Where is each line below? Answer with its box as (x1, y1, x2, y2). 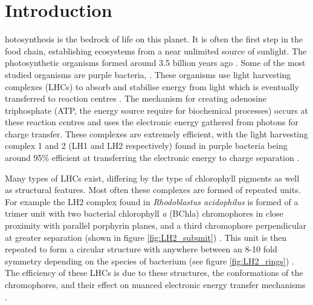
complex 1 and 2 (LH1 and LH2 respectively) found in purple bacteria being (5, 139, 288, 152)
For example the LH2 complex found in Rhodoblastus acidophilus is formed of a (5, 195, 298, 208)
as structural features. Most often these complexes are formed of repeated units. (5, 183, 301, 196)
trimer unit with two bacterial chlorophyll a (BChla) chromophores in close (5, 207, 283, 220)
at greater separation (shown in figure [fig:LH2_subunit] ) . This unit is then (5, 231, 287, 243)
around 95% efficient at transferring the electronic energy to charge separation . (5, 151, 300, 164)
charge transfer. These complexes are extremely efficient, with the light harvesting (5, 127, 308, 140)
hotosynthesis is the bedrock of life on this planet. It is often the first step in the (5, 33, 303, 45)
